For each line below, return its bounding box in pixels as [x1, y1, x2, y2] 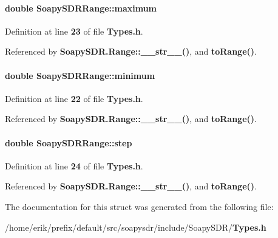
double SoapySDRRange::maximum [5, 1, 157, 14]
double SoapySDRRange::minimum [5, 69, 155, 81]
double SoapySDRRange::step [5, 136, 132, 149]
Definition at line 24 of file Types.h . [5, 159, 143, 172]
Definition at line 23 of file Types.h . [5, 24, 143, 37]
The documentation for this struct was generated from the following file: [5, 200, 274, 212]
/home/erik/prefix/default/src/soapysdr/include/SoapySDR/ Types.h [5, 220, 266, 233]
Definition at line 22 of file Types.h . [5, 92, 143, 104]
